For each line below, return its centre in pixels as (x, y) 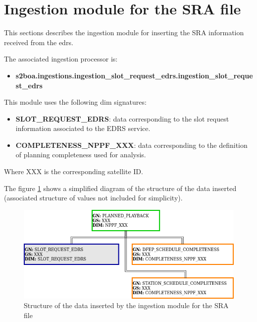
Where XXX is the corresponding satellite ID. (74, 171)
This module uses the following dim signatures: (75, 102)
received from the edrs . (39, 42)
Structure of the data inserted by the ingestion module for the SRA (126, 305)
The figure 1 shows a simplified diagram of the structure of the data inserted (120, 188)
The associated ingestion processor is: (61, 59)
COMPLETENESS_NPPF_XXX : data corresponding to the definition (131, 145)
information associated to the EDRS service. (83, 128)
